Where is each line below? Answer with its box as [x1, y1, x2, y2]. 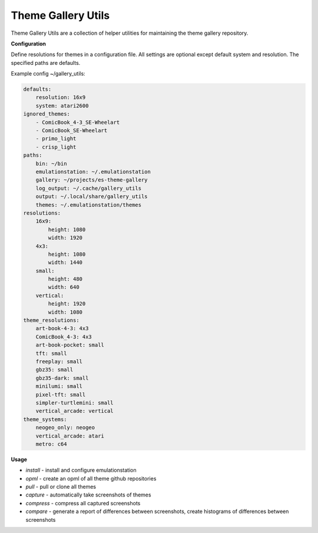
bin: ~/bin [35, 160, 67, 167]
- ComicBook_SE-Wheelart [35, 127, 108, 134]
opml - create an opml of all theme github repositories [25, 475, 157, 482]
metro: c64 [35, 440, 67, 448]
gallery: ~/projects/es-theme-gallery [35, 177, 148, 183]
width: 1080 [48, 308, 82, 315]
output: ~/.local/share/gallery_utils [35, 193, 148, 200]
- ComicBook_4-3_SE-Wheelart [35, 119, 120, 126]
